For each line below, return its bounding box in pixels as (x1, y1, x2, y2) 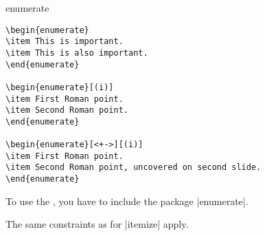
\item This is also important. (5, 47, 148, 58)
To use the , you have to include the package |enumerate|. (5, 193, 249, 208)
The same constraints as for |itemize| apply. (5, 217, 189, 231)
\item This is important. (5, 36, 124, 47)
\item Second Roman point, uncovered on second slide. (5, 162, 262, 173)
